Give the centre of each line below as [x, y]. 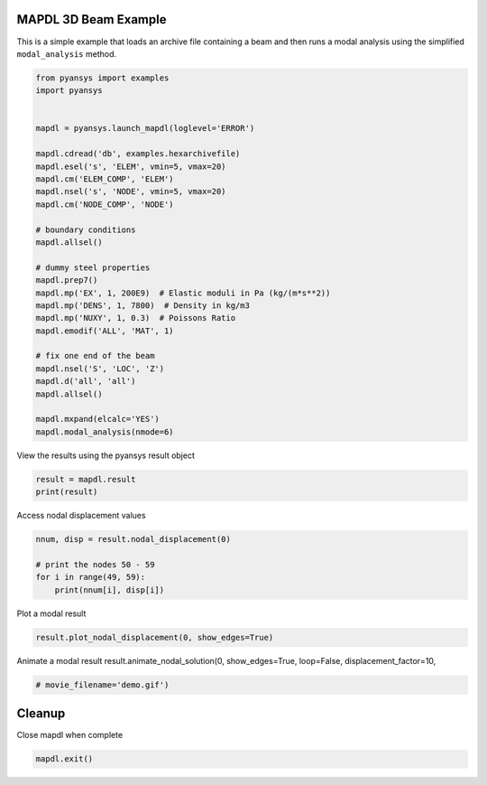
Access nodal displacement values [81, 516]
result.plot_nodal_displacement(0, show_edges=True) [155, 637]
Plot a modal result [51, 613]
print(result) [67, 492]
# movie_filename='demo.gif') [102, 685]
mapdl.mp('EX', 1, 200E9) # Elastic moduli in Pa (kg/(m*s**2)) [183, 293]
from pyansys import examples [102, 78]
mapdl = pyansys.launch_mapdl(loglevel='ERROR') [145, 128]
